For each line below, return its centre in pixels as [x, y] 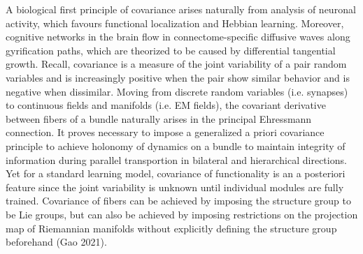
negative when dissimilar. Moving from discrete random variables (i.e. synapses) [177, 91]
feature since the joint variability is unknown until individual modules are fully [175, 187]
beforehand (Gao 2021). [56, 242]
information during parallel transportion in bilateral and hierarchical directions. [176, 159]
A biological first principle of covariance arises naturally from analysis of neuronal [181, 9]
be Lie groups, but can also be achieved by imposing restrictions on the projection [182, 214]
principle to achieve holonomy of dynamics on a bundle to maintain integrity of [176, 145]
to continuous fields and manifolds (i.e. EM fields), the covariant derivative [166, 105]
